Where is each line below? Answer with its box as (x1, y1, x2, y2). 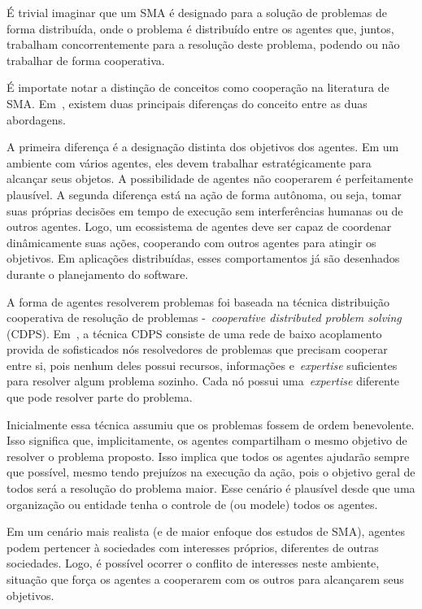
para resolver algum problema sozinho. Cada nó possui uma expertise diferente (7, 372, 400, 389)
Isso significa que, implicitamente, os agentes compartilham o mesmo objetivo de (7, 432, 407, 449)
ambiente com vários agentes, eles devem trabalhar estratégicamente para (7, 154, 372, 171)
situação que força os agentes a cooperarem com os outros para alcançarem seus (7, 571, 404, 587)
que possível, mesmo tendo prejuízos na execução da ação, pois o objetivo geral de (7, 463, 415, 481)
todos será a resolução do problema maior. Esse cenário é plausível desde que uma (7, 480, 415, 497)
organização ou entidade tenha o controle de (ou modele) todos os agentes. (7, 495, 378, 512)
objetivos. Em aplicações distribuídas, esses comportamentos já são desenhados (7, 250, 400, 267)
